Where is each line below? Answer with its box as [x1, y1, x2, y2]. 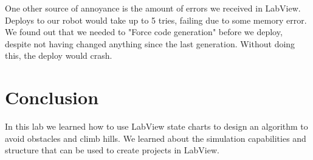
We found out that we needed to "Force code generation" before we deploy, [5, 25, 283, 38]
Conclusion [5, 85, 99, 110]
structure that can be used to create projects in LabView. [5, 144, 219, 156]
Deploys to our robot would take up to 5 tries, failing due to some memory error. [5, 13, 307, 26]
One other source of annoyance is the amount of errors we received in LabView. [5, 2, 301, 14]
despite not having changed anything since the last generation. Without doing [5, 37, 295, 50]
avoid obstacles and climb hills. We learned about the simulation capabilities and [5, 132, 306, 144]
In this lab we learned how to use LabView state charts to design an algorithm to [5, 120, 308, 133]
